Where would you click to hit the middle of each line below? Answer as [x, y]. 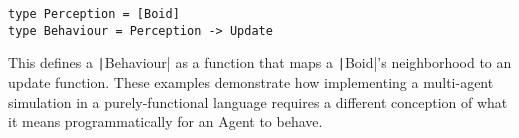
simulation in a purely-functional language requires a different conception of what [258, 101]
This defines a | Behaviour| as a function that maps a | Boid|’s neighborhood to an [260, 62]
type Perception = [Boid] [94, 14]
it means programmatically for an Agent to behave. [165, 121]
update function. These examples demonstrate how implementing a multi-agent [251, 81]
